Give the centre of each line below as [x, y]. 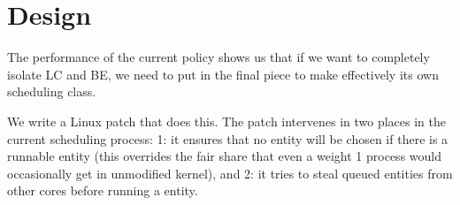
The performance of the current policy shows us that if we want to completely [218, 57]
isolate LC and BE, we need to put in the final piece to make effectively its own [223, 74]
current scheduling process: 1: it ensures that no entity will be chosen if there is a [228, 138]
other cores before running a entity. [103, 190]
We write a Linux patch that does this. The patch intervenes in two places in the [226, 121]
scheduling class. [52, 91]
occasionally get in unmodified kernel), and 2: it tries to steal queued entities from [230, 173]
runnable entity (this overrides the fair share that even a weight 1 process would [224, 156]
